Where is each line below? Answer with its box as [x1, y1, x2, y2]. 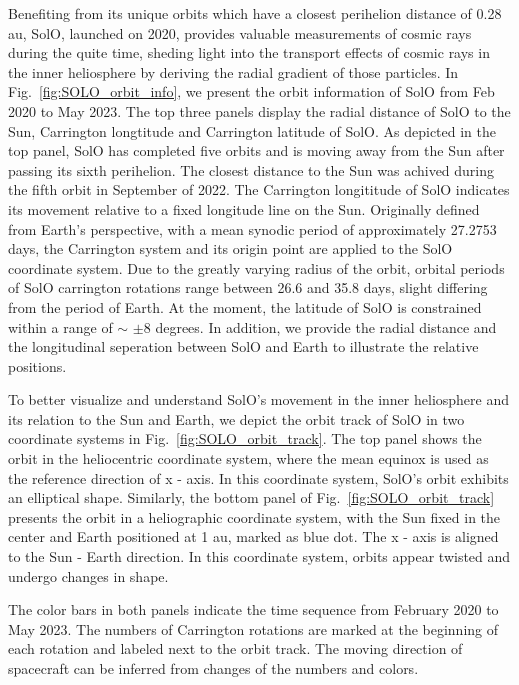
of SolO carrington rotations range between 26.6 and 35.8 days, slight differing [8, 277, 488, 298]
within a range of [8, 316, 113, 337]
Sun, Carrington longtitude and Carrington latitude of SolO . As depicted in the [8, 120, 497, 141]
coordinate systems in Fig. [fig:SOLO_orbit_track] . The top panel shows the [8, 428, 482, 449]
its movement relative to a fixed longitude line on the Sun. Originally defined [8, 198, 480, 219]
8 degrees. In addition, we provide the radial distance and [143, 316, 497, 337]
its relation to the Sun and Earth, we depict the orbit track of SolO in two [8, 408, 465, 429]
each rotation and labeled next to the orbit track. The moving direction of [8, 638, 463, 659]
